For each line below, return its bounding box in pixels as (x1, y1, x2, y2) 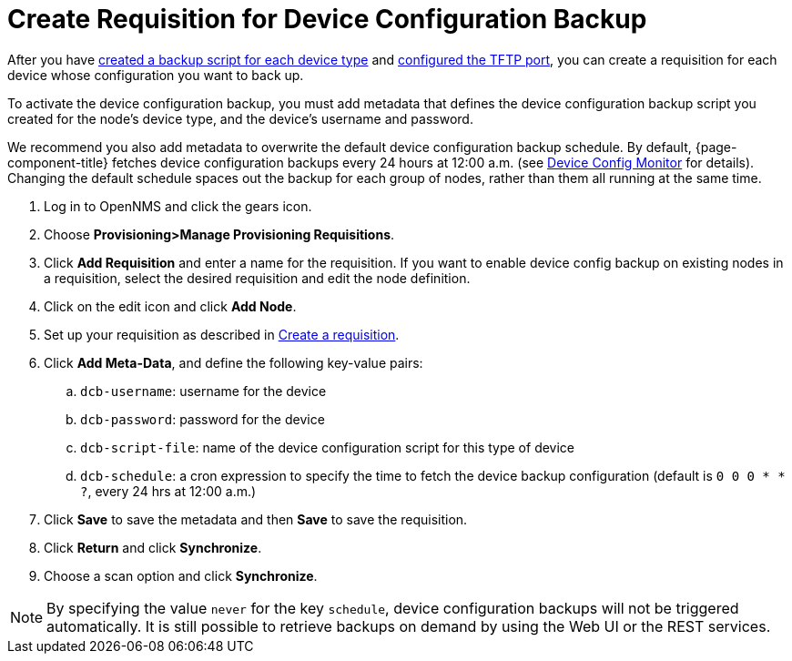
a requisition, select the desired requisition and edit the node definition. (44, 269, 471, 286)
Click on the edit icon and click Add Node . (44, 298, 297, 314)
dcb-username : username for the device (80, 382, 327, 399)
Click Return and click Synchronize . (44, 539, 262, 555)
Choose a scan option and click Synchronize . (44, 567, 318, 584)
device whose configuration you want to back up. (7, 66, 304, 83)
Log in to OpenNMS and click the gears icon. (44, 198, 312, 214)
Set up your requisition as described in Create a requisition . (44, 326, 400, 342)
